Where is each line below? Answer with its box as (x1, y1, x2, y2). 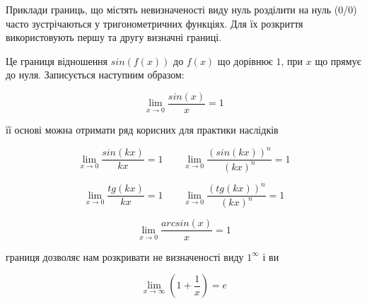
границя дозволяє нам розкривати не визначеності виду (6, 249, 244, 264)
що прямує (315, 53, 361, 68)
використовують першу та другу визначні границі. (6, 30, 222, 45)
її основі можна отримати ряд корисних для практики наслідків (6, 122, 279, 137)
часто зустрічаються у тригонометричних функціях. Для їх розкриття (6, 16, 303, 30)
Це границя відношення (6, 53, 108, 68)
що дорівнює (217, 53, 273, 68)
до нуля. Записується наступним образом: (6, 67, 185, 82)
